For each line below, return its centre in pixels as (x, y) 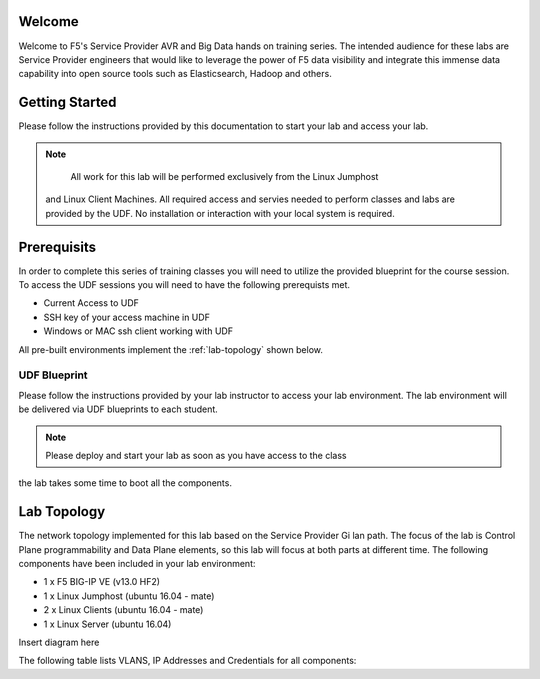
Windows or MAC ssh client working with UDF (138, 331)
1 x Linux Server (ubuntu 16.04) (107, 624)
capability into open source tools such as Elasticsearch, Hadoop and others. (175, 74)
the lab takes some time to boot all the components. (125, 483)
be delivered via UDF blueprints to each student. (118, 409)
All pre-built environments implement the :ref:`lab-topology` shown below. (171, 349)
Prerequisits (57, 246)
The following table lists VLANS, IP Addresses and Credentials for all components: (187, 661)
